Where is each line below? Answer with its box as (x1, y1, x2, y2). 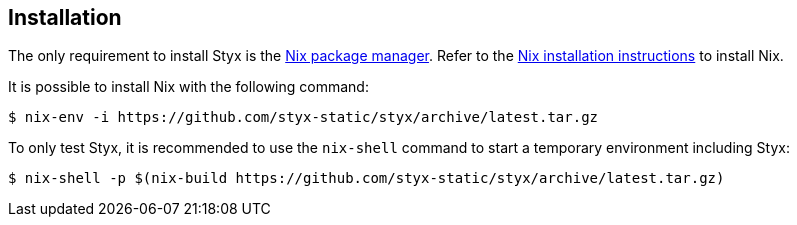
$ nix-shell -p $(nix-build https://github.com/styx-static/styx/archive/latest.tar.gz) (8, 170, 725, 187)
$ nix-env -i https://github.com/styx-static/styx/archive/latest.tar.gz (8, 109, 599, 126)
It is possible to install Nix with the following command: (8, 78, 369, 96)
